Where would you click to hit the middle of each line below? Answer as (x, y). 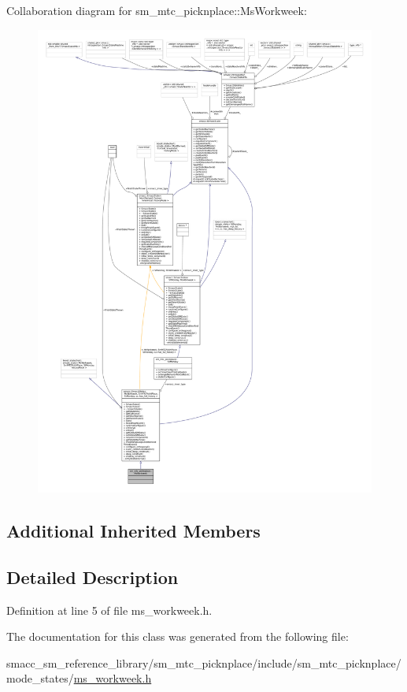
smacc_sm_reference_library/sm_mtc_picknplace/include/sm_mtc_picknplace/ (204, 662)
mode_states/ (40, 678)
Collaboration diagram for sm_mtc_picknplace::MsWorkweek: (157, 10)
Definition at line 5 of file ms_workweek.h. (109, 610)
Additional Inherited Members (133, 531)
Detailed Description (92, 577)
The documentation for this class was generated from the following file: (178, 636)
